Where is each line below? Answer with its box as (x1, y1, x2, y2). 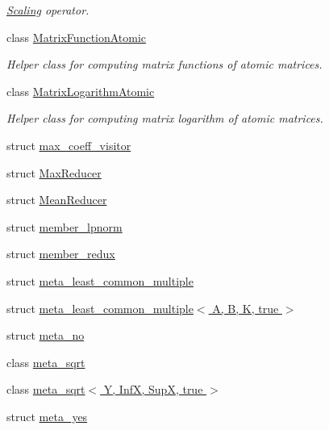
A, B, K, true (212, 299, 279, 316)
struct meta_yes (6, 407, 88, 424)
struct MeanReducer (6, 191, 107, 208)
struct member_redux (6, 245, 115, 262)
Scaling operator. (6, 2, 90, 18)
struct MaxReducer (6, 164, 102, 181)
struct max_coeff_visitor (6, 136, 131, 153)
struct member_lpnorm (6, 218, 123, 235)
